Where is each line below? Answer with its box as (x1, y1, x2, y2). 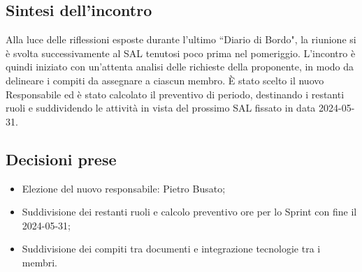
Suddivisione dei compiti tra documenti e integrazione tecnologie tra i (22, 241, 321, 256)
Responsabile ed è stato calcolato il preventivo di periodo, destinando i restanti (6, 86, 345, 101)
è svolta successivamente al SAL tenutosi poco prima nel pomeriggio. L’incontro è (6, 45, 356, 60)
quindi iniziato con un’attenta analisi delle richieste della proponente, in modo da (6, 59, 354, 74)
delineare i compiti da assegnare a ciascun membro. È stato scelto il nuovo (6, 73, 324, 87)
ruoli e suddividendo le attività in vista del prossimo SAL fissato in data (6, 100, 316, 115)
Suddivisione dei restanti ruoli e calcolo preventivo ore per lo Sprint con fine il (22, 204, 357, 219)
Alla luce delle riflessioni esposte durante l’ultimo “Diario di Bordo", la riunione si (6, 32, 356, 47)
